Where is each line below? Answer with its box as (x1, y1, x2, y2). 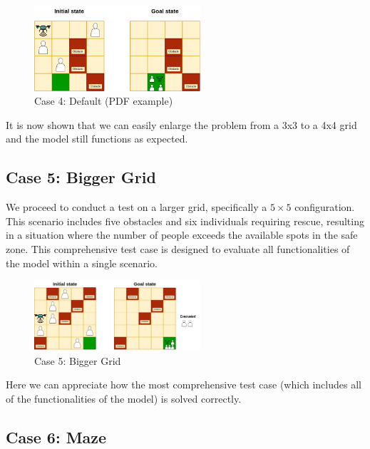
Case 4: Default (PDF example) (34, 93, 173, 108)
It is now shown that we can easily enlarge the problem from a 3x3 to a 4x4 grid (6, 117, 357, 132)
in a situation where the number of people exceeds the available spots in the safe (6, 227, 358, 242)
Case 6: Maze (6, 425, 107, 448)
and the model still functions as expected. (6, 131, 188, 146)
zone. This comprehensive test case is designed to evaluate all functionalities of (6, 242, 350, 256)
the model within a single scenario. (6, 255, 158, 270)
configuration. (294, 200, 355, 215)
